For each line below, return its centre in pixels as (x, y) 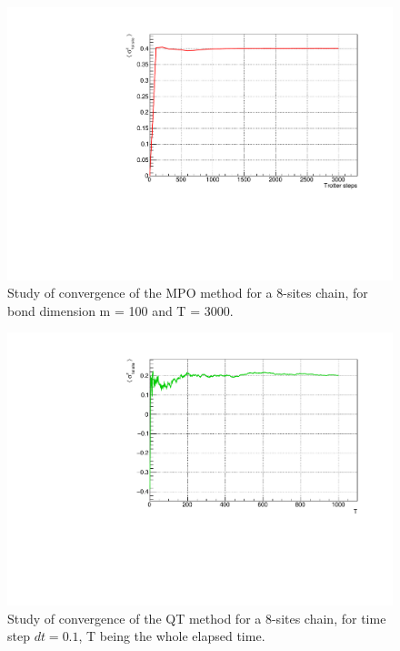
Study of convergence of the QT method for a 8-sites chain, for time (197, 618)
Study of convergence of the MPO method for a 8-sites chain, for (188, 293)
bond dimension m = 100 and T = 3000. (120, 310)
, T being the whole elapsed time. (172, 636)
